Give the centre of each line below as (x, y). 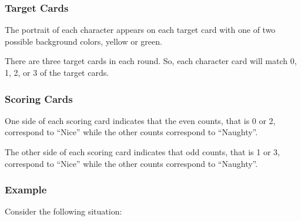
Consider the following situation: (63, 211)
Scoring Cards (39, 98)
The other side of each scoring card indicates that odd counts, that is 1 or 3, (142, 152)
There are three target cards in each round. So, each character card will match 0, (151, 61)
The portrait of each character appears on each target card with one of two (140, 30)
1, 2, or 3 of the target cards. (57, 72)
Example (26, 190)
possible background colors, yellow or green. (83, 41)
